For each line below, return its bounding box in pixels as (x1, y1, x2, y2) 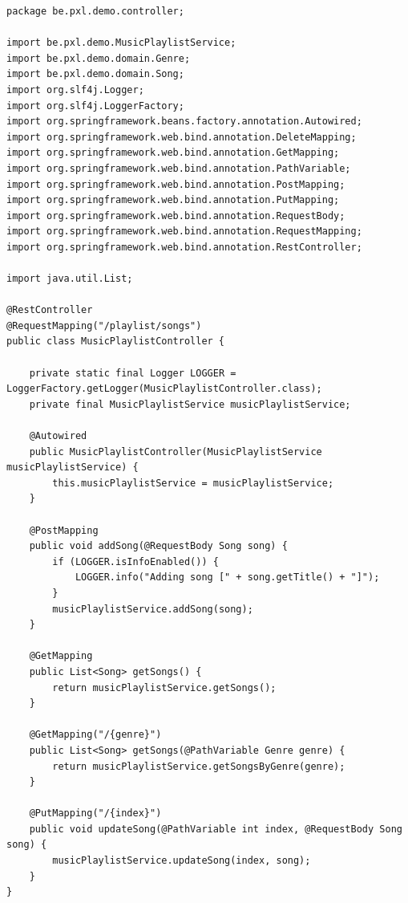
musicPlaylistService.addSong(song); (52, 603, 253, 615)
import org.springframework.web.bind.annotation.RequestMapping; (6, 226, 362, 238)
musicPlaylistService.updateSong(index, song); (52, 855, 311, 867)
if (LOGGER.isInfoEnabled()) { (52, 555, 219, 567)
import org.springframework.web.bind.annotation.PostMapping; (6, 178, 345, 190)
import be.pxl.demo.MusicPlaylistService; (6, 37, 236, 49)
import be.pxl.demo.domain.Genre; (6, 52, 191, 64)
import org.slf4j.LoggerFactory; (6, 100, 184, 112)
